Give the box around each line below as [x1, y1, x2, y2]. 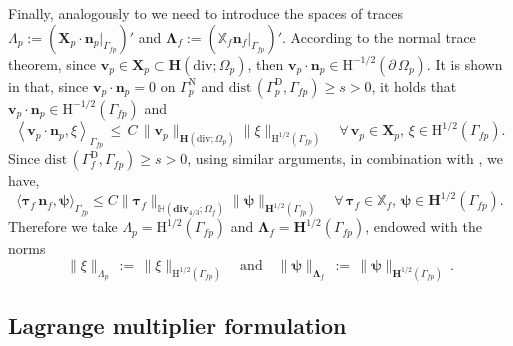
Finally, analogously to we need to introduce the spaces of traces [8, 3, 403, 23]
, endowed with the [365, 216, 482, 237]
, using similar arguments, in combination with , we [187, 148, 503, 169]
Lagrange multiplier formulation [8, 310, 347, 341]
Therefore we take [8, 216, 118, 237]
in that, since [8, 75, 89, 96]
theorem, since [8, 53, 96, 74]
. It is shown [426, 53, 503, 74]
